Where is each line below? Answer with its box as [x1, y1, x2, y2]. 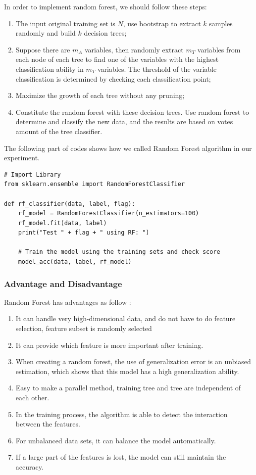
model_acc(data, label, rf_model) [18, 258, 132, 266]
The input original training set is [15, 18, 115, 28]
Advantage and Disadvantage [4, 277, 122, 289]
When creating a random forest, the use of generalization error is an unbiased [15, 356, 251, 367]
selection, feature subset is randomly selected [15, 323, 152, 333]
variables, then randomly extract [85, 44, 184, 54]
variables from [197, 44, 241, 54]
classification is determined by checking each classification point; [15, 73, 211, 84]
